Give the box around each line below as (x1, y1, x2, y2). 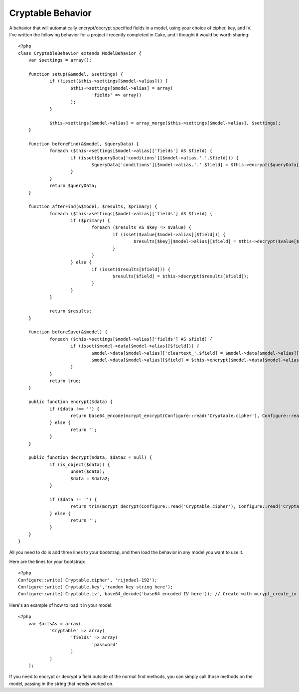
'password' (91, 642, 118, 647)
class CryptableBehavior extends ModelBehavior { (18, 50, 142, 56)
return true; (49, 378, 82, 384)
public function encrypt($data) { (28, 399, 113, 405)
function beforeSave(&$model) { (28, 329, 108, 335)
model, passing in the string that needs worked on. (9, 681, 114, 687)
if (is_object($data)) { (49, 461, 111, 467)
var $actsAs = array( (28, 621, 82, 626)
